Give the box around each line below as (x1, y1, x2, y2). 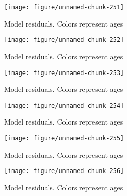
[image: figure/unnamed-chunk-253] (4, 69, 124, 77)
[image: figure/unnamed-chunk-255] (4, 135, 124, 142)
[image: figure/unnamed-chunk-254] (4, 102, 124, 109)
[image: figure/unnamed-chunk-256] (4, 167, 124, 175)
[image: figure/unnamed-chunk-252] (4, 36, 124, 44)
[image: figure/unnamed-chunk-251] (4, 4, 124, 11)
